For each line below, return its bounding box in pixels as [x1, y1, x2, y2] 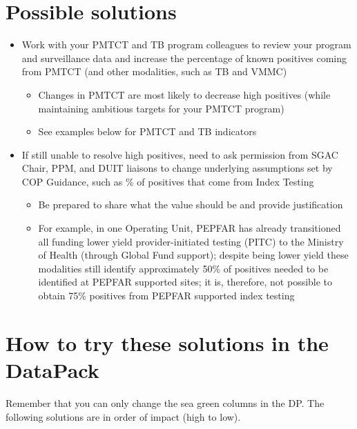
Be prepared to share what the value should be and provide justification [38, 197, 343, 212]
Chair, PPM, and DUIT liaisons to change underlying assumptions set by [21, 161, 333, 175]
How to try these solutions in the [6, 328, 329, 357]
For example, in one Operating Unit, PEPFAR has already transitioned [38, 221, 341, 235]
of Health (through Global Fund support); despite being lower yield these [38, 248, 349, 262]
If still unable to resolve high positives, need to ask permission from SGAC [21, 147, 338, 161]
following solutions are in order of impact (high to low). [6, 409, 241, 423]
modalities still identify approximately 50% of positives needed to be [38, 261, 329, 275]
